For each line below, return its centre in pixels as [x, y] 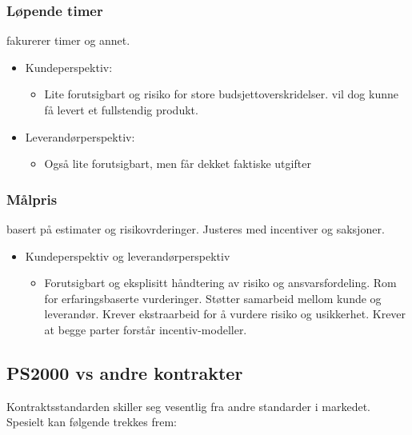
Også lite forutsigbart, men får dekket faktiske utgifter [178, 164]
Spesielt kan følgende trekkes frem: [92, 422]
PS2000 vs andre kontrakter [125, 372]
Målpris [32, 199]
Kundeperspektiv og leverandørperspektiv [128, 255]
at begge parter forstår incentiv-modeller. [146, 329]
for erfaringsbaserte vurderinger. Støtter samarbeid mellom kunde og [213, 298]
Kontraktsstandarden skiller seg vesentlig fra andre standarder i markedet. [189, 406]
